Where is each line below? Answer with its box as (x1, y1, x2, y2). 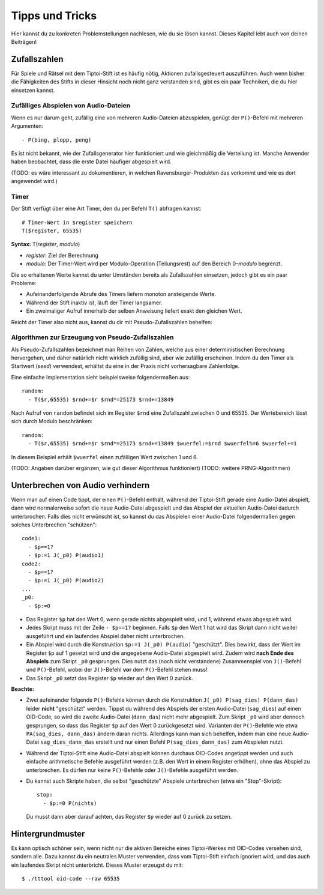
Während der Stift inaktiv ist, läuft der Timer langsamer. (26, 299, 163, 306)
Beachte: (11, 686, 34, 693)
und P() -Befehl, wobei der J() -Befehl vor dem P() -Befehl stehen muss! (26, 666, 208, 674)
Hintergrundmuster (11, 828, 85, 839)
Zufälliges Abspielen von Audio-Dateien (11, 101, 131, 110)
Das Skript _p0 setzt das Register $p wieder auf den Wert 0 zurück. (26, 674, 193, 681)
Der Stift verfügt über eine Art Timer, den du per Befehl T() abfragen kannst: (11, 205, 202, 212)
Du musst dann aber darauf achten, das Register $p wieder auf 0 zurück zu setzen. (26, 813, 232, 821)
